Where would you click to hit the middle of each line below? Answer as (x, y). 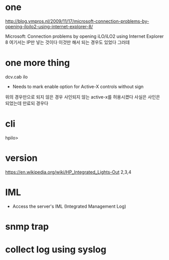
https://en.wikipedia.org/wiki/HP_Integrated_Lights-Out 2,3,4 (68, 172)
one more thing (38, 63)
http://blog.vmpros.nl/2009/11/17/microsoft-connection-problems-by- (77, 21)
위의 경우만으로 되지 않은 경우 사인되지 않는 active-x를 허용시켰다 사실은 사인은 (83, 97)
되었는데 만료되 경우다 (27, 103)
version (21, 158)
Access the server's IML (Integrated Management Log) (69, 206)
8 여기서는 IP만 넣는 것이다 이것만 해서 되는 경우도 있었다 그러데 (67, 42)
